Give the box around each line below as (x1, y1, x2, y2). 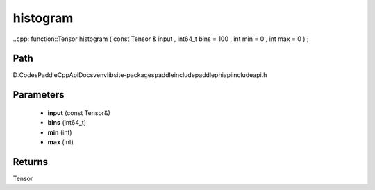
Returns (12, 156, 49, 168)
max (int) (47, 138, 74, 146)
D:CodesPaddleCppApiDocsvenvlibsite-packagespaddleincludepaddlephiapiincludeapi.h (12, 71, 267, 79)
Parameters (12, 89, 65, 101)
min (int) (47, 128, 72, 137)
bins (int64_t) (47, 119, 87, 127)
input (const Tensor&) (47, 108, 111, 117)
